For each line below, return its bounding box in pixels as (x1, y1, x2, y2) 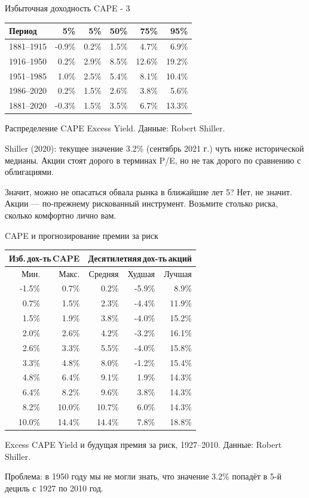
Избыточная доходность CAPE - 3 (5, 2, 130, 14)
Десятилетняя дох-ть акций (88, 251, 192, 264)
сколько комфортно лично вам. (5, 208, 117, 221)
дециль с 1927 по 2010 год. (5, 481, 103, 494)
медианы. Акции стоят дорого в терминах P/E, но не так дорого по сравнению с (5, 153, 301, 166)
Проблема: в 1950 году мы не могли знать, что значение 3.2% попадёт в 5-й (5, 470, 282, 482)
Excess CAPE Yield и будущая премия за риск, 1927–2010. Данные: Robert (5, 438, 282, 451)
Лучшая (164, 267, 192, 279)
